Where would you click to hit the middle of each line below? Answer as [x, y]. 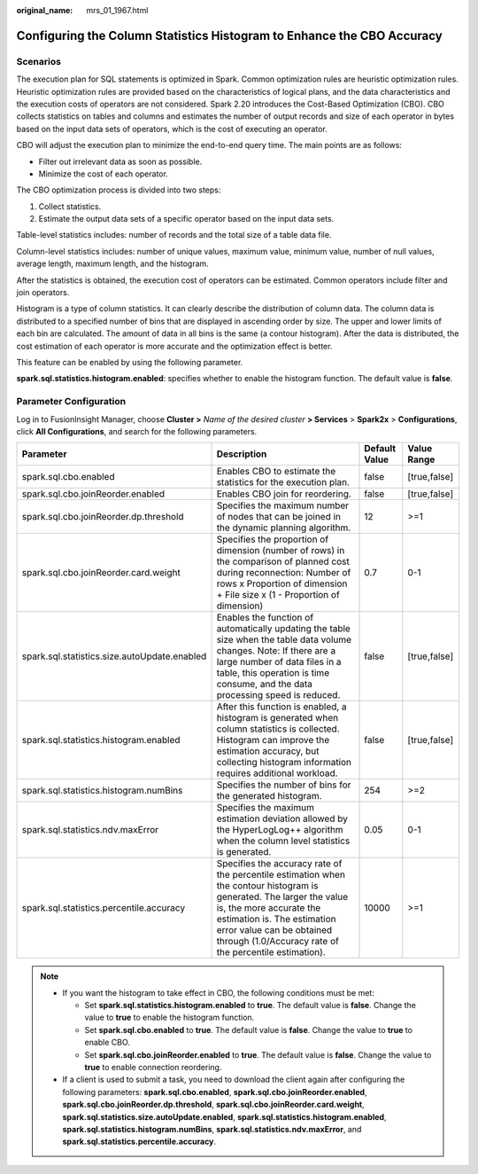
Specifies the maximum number [283, 505]
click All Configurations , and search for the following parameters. [137, 431]
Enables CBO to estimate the [276, 472]
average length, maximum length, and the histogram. [113, 264]
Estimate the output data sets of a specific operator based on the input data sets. [186, 219]
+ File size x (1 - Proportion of [278, 595]
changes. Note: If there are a [276, 651]
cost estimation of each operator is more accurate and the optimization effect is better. [174, 346]
